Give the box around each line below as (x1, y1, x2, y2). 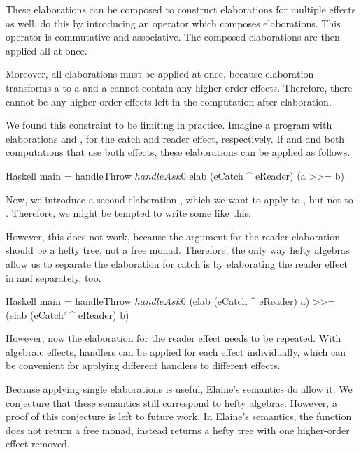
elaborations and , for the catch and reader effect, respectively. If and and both (6, 131, 345, 145)
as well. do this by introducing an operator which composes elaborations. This (6, 15, 341, 30)
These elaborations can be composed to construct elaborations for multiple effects (6, 2, 356, 16)
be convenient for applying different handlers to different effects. (6, 358, 281, 373)
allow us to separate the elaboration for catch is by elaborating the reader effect (6, 256, 348, 271)
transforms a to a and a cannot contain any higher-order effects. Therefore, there (6, 80, 353, 94)
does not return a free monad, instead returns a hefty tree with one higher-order (6, 422, 350, 437)
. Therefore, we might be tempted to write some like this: (6, 206, 251, 220)
